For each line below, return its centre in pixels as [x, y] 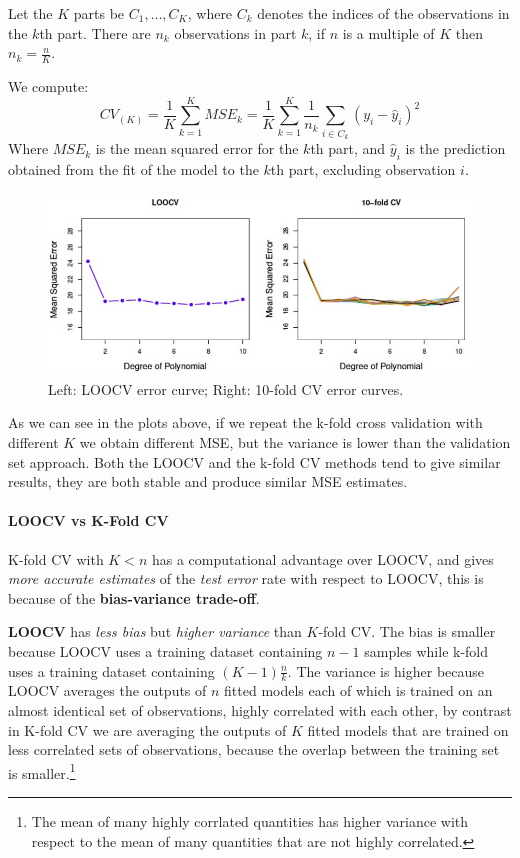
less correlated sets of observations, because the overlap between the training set [254, 749]
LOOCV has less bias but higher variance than [155, 631]
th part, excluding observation [363, 168]
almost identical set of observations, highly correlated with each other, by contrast [260, 709]
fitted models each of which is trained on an [358, 690]
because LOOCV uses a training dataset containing [165, 650]
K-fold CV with [56, 558]
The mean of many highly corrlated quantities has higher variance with [250, 821]
